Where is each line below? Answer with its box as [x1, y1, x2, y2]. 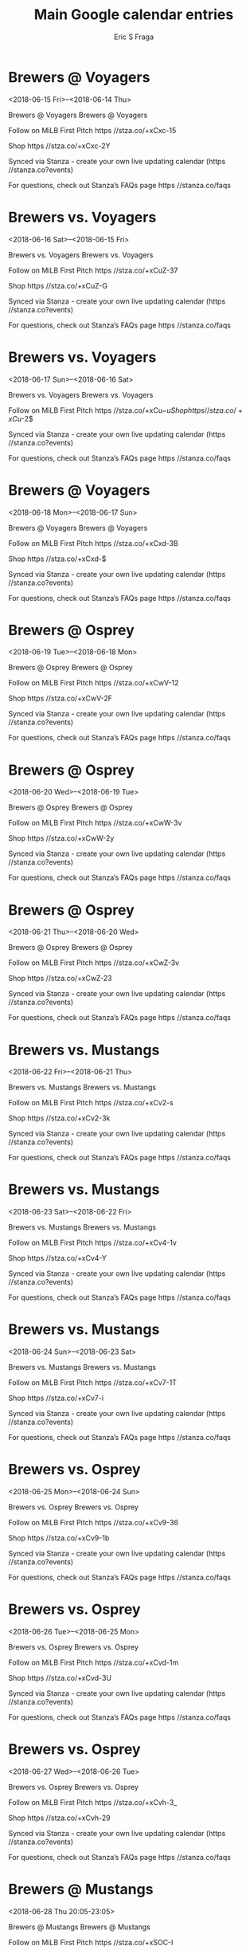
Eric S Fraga [114, 32, 154, 41]
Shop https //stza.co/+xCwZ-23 [8, 974, 112, 983]
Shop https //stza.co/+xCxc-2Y [8, 141, 111, 151]
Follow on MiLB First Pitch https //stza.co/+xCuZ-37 [8, 265, 178, 275]
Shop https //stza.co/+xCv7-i [8, 1393, 104, 1403]
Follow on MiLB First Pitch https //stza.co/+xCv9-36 [8, 1518, 179, 1528]
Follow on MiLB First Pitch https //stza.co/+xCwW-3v [8, 818, 182, 828]
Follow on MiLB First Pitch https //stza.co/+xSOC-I [8, 1937, 174, 1947]
